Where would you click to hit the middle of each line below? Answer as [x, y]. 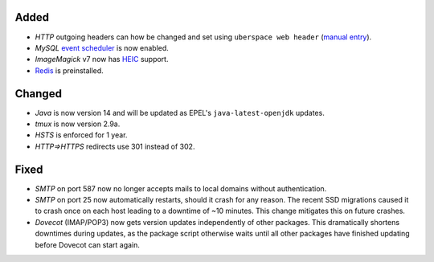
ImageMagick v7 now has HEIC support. [102, 59]
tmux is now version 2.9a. [78, 124]
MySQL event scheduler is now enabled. [102, 47]
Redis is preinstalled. [69, 70]
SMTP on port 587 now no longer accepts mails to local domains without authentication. [181, 188]
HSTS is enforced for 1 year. [81, 135]
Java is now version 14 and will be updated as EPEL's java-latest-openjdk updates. [180, 113]
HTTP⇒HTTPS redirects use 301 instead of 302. [115, 146]
